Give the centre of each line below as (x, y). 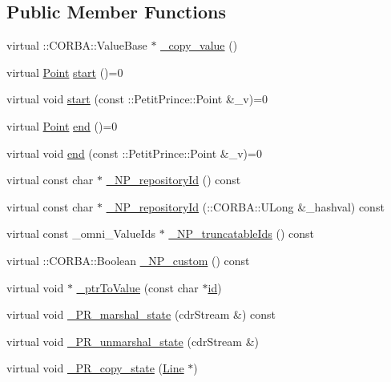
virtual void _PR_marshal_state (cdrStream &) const (141, 314)
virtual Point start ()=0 (65, 72)
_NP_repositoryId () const (173, 180)
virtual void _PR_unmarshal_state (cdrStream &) (133, 341)
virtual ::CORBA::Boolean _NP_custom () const (128, 260)
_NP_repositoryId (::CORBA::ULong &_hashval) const (245, 206)
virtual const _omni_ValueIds (81, 233)
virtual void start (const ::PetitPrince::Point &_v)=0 (137, 99)
